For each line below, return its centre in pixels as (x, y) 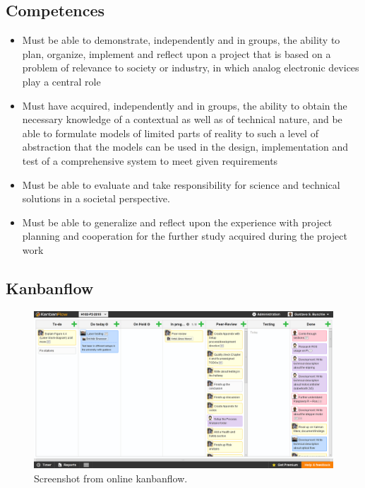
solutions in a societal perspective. (96, 198)
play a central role (61, 81)
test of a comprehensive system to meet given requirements (150, 160)
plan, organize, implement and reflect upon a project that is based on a (176, 53)
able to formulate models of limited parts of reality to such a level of (170, 133)
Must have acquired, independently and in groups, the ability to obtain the (185, 105)
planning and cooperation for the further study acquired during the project (185, 236)
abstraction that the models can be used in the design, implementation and (185, 147)
